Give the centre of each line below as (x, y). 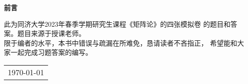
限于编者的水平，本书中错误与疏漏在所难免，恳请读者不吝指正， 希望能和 (121, 42)
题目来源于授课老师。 (51, 33)
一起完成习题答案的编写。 (51, 52)
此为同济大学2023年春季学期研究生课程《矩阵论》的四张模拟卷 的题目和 (117, 24)
